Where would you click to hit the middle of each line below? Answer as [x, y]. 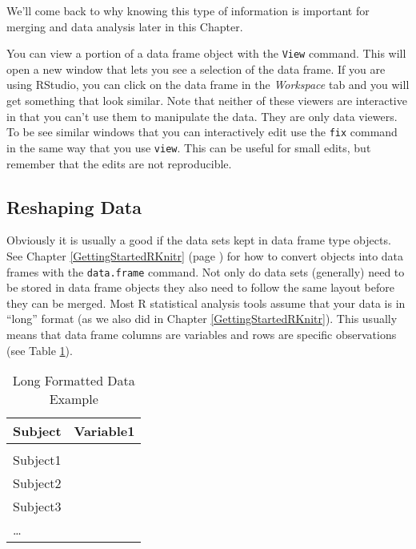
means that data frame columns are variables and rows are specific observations [202, 334]
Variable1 [104, 431]
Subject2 [37, 483]
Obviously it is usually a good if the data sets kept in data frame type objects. [199, 240]
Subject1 [37, 460]
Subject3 [37, 507]
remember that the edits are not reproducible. [119, 163]
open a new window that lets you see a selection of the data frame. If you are [196, 69]
